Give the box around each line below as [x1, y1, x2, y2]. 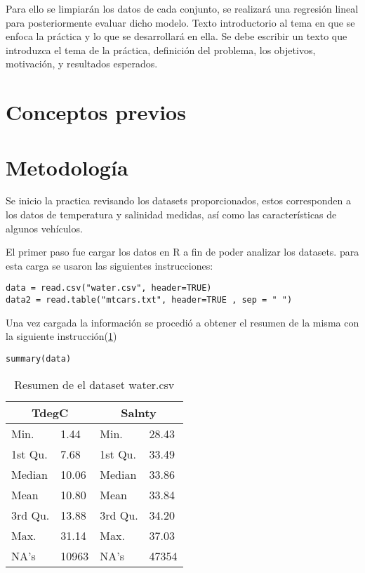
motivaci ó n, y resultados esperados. [6, 56, 158, 71]
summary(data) [6, 353, 72, 364]
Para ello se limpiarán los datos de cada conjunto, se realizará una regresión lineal [6, 1, 359, 15]
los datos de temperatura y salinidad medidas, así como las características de [6, 207, 337, 222]
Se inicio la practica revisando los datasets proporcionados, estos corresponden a [6, 193, 352, 208]
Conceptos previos [6, 98, 186, 126]
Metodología [6, 152, 128, 181]
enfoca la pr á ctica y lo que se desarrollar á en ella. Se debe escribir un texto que [6, 29, 347, 44]
